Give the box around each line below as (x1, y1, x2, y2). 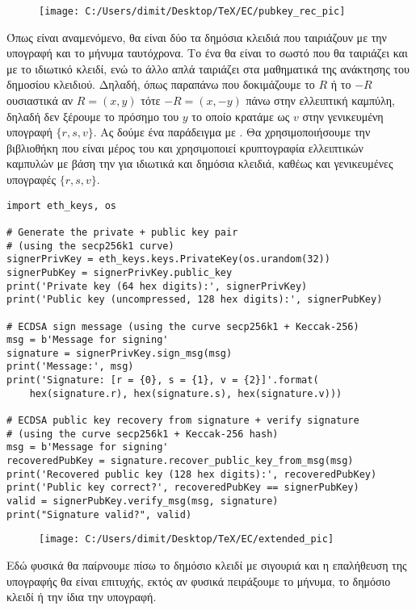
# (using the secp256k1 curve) (6, 240, 174, 252)
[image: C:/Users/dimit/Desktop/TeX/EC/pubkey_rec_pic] (39, 6, 346, 17)
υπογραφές (6, 171, 57, 187)
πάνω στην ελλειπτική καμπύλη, (246, 92, 395, 109)
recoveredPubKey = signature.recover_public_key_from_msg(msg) (6, 455, 354, 467)
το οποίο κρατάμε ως (191, 107, 290, 124)
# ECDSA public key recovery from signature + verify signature (6, 415, 359, 427)
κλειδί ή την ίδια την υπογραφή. (6, 588, 157, 605)
